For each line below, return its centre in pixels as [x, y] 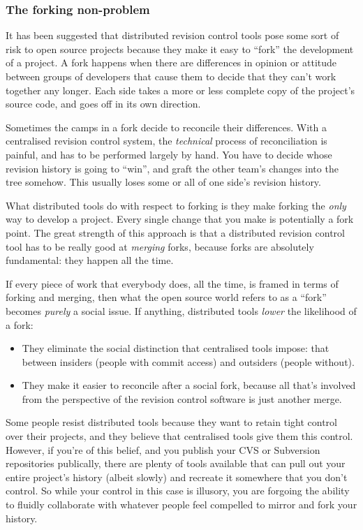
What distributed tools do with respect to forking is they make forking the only [176, 205]
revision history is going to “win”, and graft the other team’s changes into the [172, 168]
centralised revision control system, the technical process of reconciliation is [166, 141]
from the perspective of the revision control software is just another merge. [182, 398]
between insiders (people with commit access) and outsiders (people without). [188, 361]
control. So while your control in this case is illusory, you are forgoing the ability [178, 491]
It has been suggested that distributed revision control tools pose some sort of [172, 35]
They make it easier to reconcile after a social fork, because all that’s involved [189, 385]
